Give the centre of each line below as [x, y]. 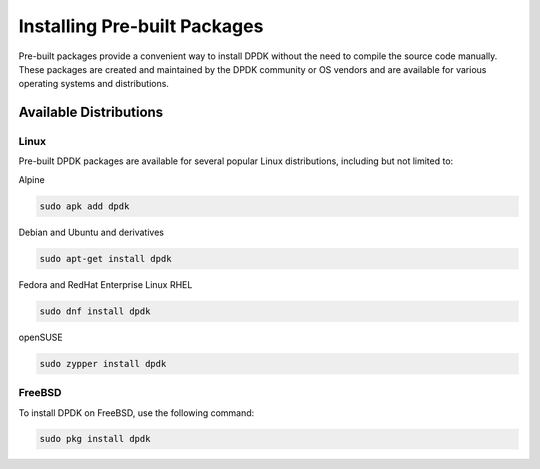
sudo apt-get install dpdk [105, 258]
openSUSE [41, 337]
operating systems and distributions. [94, 84]
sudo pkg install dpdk [95, 439]
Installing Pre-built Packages [141, 26]
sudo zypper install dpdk [103, 363]
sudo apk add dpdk [84, 206]
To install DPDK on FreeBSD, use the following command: [136, 412]
